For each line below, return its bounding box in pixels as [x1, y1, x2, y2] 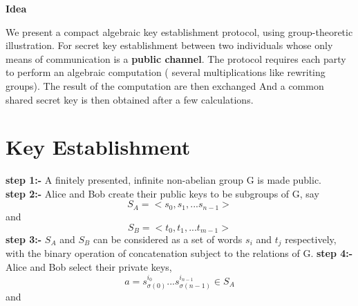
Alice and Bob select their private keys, [6, 260, 172, 274]
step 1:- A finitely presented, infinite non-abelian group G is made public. [6, 173, 322, 187]
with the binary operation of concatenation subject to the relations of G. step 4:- [6, 246, 353, 260]
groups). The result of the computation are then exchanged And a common [6, 78, 324, 93]
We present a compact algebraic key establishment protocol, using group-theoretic [6, 24, 353, 39]
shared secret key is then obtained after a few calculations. [6, 92, 254, 106]
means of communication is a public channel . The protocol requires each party [6, 51, 346, 66]
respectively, [285, 231, 337, 246]
